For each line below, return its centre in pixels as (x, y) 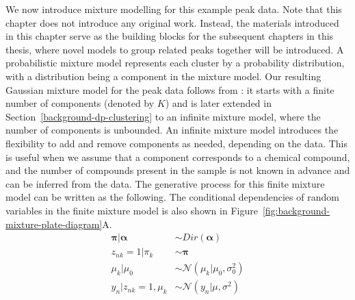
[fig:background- (296, 210)
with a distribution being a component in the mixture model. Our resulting (163, 76)
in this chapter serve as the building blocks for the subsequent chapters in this (170, 36)
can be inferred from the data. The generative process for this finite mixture (165, 183)
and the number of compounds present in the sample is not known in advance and (178, 170)
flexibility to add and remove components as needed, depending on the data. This (177, 143)
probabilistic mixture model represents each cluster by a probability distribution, (175, 63)
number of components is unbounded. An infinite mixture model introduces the (172, 130)
